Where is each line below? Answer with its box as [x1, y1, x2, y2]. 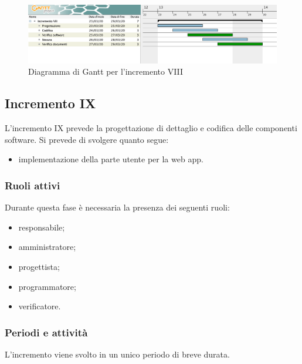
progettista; [18, 260, 60, 272]
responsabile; [18, 221, 65, 233]
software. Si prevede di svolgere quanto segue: [5, 133, 169, 145]
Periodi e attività [5, 325, 88, 339]
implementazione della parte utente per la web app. [18, 153, 203, 165]
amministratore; [18, 241, 76, 253]
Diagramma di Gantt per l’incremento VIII [28, 65, 184, 78]
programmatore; [18, 280, 76, 292]
